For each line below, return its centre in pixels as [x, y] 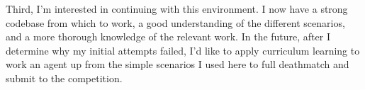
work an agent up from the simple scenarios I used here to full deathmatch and [178, 64]
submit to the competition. [64, 78]
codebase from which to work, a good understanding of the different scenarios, [175, 22]
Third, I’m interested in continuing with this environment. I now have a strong [177, 9]
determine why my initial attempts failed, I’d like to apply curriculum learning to [183, 50]
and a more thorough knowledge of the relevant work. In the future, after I [168, 36]
